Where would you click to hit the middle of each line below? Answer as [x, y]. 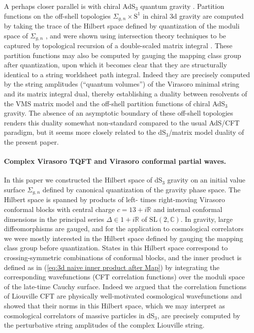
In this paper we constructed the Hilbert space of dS [83, 180]
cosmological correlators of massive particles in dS [79, 315]
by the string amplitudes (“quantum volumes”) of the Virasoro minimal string [122, 84]
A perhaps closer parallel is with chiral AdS [70, 6]
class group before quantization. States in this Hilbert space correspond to [116, 248]
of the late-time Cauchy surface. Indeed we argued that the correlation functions [125, 286]
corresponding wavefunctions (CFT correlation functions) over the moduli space [125, 277]
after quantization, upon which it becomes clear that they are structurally [116, 65]
